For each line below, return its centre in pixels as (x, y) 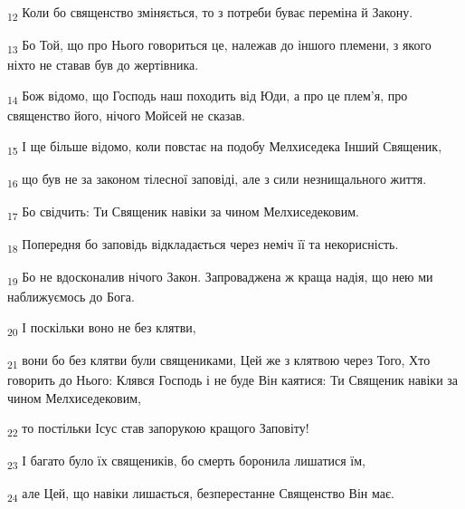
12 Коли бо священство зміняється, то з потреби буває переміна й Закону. (210, 13)
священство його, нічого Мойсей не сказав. (126, 115)
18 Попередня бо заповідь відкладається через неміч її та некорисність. (203, 245)
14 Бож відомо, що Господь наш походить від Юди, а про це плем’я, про (208, 96)
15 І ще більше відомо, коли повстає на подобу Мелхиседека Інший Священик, (225, 147)
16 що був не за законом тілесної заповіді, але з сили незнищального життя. (217, 179)
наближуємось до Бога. (71, 297)
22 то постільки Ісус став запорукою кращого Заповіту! (158, 429)
